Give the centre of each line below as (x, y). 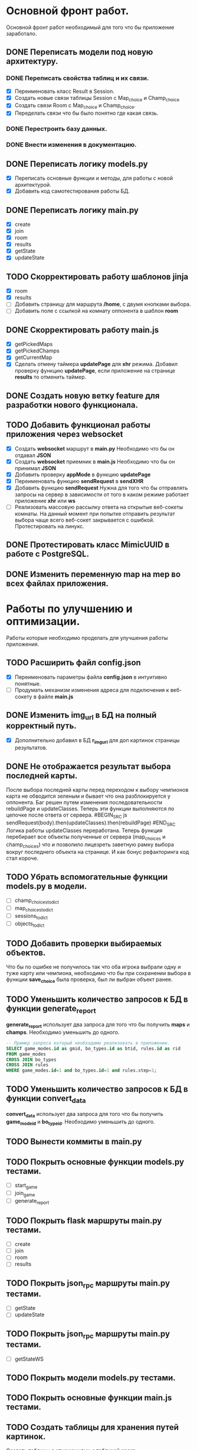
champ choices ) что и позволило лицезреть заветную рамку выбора (90, 845)
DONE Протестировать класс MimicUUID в (88, 545)
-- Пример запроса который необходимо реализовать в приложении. (88, 1043)
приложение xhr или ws (45, 500)
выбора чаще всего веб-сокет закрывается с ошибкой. (84, 520)
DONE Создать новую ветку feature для (83, 395)
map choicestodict (34, 909)
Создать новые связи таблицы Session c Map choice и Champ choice (97, 98)
